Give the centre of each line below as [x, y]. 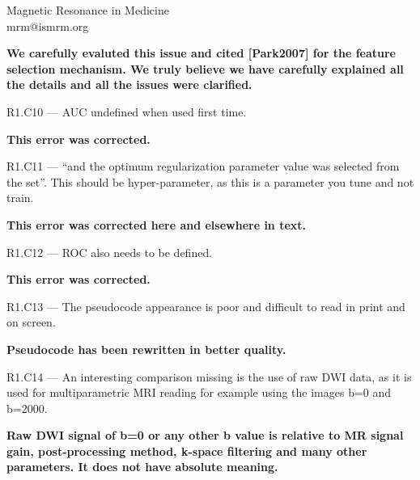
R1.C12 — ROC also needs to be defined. [110, 252]
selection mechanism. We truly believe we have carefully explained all [205, 68]
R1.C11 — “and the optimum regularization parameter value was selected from [203, 166]
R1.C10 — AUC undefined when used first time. [127, 111]
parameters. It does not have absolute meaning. [142, 467]
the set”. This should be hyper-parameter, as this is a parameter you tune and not [210, 181]
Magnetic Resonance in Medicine [88, 10]
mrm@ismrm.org [48, 25]
